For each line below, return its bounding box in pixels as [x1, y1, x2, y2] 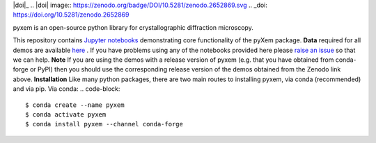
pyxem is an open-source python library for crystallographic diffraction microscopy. [13, 23, 253, 31]
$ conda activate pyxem [25, 110, 107, 118]
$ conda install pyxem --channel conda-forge [25, 120, 184, 128]
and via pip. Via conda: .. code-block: [13, 85, 120, 93]
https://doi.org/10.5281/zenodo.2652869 [13, 10, 130, 19]
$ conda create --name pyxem [25, 101, 125, 109]
